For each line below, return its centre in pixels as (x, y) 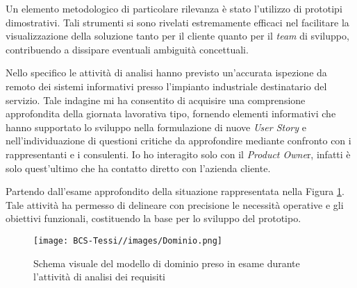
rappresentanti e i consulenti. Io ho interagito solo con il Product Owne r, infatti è (178, 154)
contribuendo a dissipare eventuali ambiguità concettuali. (127, 49)
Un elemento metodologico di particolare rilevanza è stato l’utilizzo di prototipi (174, 8)
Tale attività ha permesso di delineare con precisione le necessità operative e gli (175, 204)
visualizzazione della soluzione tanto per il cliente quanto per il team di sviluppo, (177, 36)
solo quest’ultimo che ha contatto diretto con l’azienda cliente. (138, 168)
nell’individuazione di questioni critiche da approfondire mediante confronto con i (178, 141)
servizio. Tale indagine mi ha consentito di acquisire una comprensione (156, 100)
